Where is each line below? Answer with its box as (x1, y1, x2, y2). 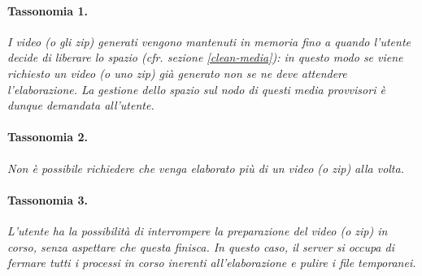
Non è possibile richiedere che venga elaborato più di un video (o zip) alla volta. (7, 159, 404, 176)
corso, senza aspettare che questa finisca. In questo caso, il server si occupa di (7, 238, 394, 255)
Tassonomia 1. (7, 2, 89, 19)
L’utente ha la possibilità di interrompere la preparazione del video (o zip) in (7, 222, 388, 239)
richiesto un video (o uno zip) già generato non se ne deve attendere (7, 64, 347, 81)
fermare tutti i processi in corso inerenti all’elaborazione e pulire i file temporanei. (7, 254, 416, 271)
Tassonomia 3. (7, 191, 89, 208)
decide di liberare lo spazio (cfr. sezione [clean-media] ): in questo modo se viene (7, 49, 403, 66)
